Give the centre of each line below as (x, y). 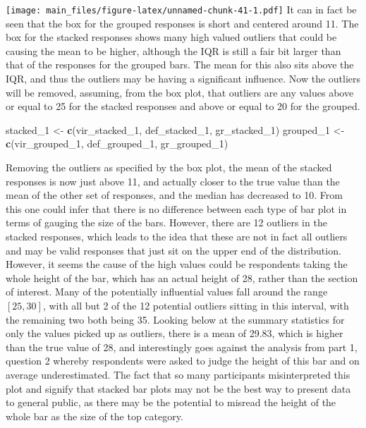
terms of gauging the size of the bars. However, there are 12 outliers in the (166, 222)
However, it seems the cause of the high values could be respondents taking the (177, 264)
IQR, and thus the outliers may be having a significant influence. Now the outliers (183, 79)
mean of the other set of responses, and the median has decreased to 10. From (174, 195)
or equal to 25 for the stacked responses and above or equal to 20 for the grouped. (183, 106)
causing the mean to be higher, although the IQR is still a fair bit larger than (173, 50)
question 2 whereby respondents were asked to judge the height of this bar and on (183, 361)
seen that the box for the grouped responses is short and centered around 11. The (182, 23)
